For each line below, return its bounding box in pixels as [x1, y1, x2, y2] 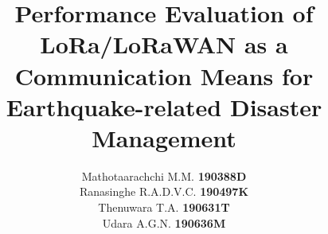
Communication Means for [14, 59, 314, 92]
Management [92, 121, 236, 154]
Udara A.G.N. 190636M [102, 214, 226, 231]
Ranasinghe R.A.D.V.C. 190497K [79, 183, 249, 200]
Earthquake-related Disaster [6, 90, 322, 123]
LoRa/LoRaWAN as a [40, 28, 288, 60]
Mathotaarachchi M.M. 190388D [81, 167, 247, 184]
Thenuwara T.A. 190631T [98, 199, 230, 216]
